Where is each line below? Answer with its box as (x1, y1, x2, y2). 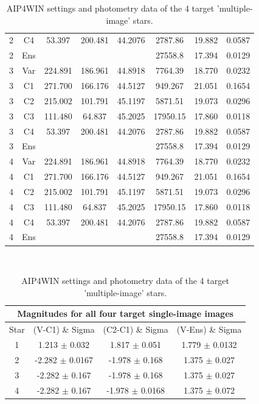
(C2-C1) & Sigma (103, 323, 168, 336)
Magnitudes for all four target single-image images (17, 307, 233, 320)
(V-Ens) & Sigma (176, 323, 242, 336)
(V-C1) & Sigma (33, 323, 95, 336)
